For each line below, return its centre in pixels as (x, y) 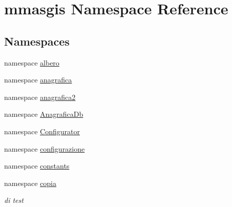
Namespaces (37, 41)
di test (14, 200)
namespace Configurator (42, 131)
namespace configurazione (45, 148)
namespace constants (37, 166)
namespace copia (30, 183)
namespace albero (32, 62)
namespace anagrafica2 (40, 97)
